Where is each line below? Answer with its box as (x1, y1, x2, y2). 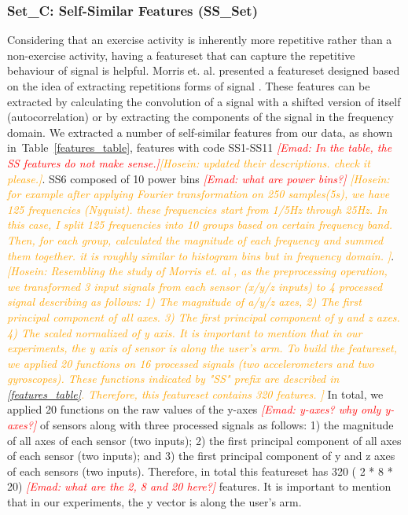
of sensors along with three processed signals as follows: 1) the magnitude (39, 417, 394, 433)
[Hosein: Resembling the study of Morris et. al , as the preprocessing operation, (7, 263, 388, 279)
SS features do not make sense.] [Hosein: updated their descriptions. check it (7, 154, 370, 171)
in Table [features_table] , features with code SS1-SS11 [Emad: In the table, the (7, 139, 392, 156)
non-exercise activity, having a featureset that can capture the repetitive (7, 46, 355, 63)
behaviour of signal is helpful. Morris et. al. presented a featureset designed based (7, 62, 400, 79)
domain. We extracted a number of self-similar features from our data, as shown (7, 123, 393, 140)
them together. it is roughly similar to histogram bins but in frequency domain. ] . (7, 247, 395, 263)
